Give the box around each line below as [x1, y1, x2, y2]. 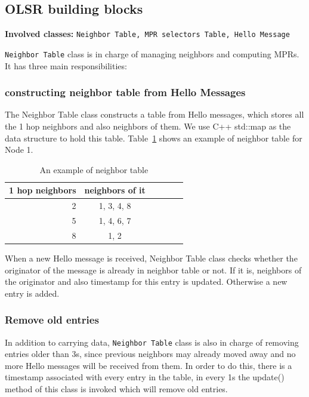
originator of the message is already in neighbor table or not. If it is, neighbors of [5, 263, 302, 276]
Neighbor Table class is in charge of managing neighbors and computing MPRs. [5, 47, 299, 60]
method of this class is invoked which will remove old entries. [5, 382, 228, 395]
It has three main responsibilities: [5, 59, 127, 72]
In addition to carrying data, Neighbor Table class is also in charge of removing [5, 336, 299, 348]
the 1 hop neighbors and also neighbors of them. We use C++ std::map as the [5, 119, 291, 132]
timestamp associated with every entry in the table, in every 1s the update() [5, 371, 285, 383]
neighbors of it [84, 184, 146, 196]
